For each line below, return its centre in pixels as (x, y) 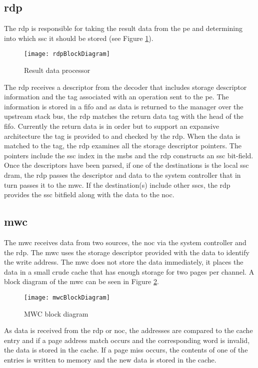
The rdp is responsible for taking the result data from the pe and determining (123, 28)
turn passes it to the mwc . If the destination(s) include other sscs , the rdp (117, 184)
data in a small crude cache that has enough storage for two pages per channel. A (129, 271)
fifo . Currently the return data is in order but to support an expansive (112, 126)
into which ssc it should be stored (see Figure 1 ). (79, 38)
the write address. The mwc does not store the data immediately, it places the (124, 262)
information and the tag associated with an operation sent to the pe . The (116, 97)
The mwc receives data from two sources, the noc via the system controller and (125, 242)
